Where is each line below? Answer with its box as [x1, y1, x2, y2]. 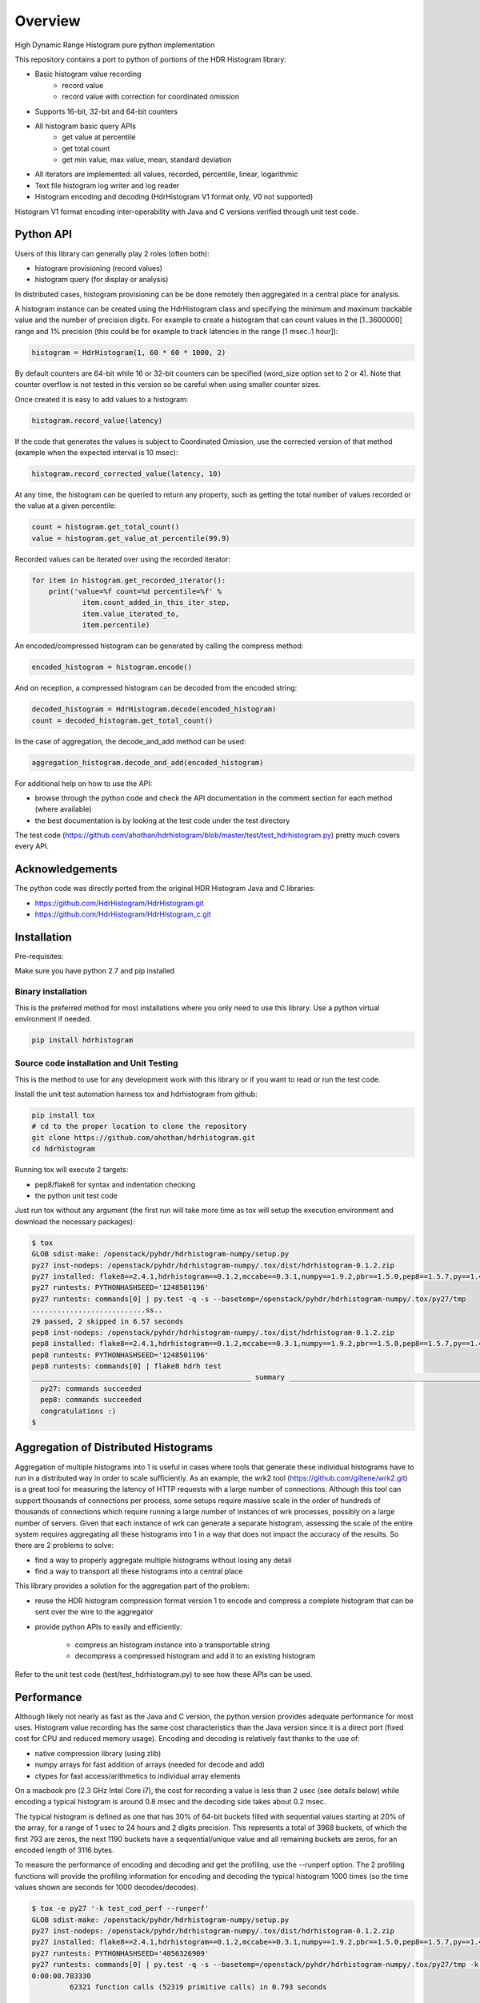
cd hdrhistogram [31, 1144, 96, 1154]
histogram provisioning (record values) [34, 263, 163, 272]
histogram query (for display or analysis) [34, 275, 169, 284]
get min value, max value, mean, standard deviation [62, 155, 232, 164]
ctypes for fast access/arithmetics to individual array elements [34, 1771, 241, 1780]
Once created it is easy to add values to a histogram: [14, 394, 189, 404]
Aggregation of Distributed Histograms [14, 1441, 214, 1454]
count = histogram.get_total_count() [31, 522, 180, 532]
